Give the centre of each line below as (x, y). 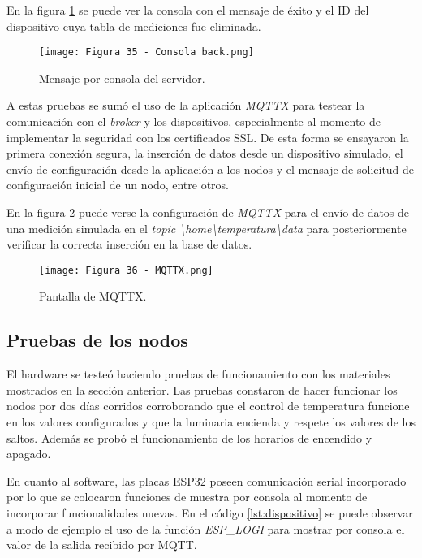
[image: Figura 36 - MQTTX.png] (126, 270)
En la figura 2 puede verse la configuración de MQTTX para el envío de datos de (208, 212)
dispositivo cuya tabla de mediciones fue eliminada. (134, 26)
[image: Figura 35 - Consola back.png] (146, 52)
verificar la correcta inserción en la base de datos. (129, 244)
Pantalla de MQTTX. (93, 296)
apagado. (29, 454)
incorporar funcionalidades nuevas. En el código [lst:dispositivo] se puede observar (210, 512)
